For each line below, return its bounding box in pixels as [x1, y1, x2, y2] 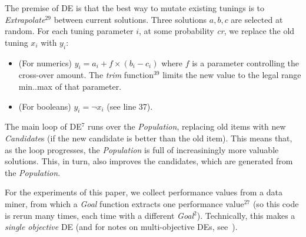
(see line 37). [107, 100, 153, 112]
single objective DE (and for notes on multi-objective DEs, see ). [5, 221, 238, 233]
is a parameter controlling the [192, 56, 299, 69]
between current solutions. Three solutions [54, 13, 207, 25]
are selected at [231, 13, 283, 25]
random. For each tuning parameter [5, 25, 134, 37]
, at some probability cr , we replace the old [139, 25, 295, 37]
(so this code [252, 197, 299, 209]
